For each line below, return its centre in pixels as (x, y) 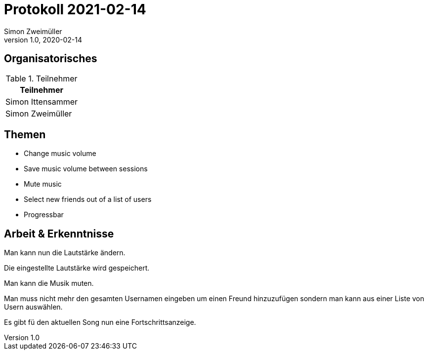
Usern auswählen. (33, 307)
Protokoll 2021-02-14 (75, 9)
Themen (25, 135)
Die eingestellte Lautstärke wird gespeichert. (77, 268)
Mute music (43, 184)
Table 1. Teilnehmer (42, 78)
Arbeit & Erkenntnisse (59, 234)
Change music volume (60, 154)
